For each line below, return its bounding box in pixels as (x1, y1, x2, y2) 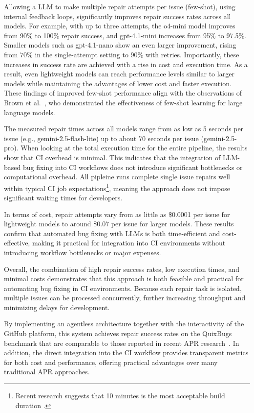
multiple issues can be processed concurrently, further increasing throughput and (4, 292, 246, 303)
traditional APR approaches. (4, 366, 90, 377)
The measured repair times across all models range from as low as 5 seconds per (4, 123, 244, 134)
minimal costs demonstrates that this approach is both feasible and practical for (4, 273, 244, 284)
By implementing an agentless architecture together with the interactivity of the (4, 318, 244, 329)
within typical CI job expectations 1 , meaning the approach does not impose (4, 181, 231, 193)
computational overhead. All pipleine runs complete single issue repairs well (4, 171, 230, 182)
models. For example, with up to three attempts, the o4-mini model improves (4, 21, 235, 31)
